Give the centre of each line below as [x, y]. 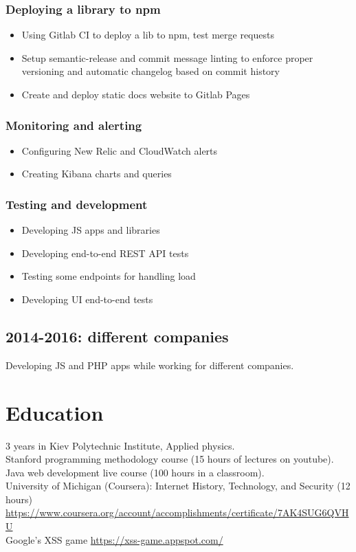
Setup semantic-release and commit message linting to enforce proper [167, 57]
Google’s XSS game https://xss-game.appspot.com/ [114, 539]
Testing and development [77, 204]
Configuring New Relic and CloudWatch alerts [120, 150]
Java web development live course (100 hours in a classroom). [135, 472]
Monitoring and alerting [74, 125]
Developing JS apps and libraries [91, 230]
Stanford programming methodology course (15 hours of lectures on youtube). [170, 459]
